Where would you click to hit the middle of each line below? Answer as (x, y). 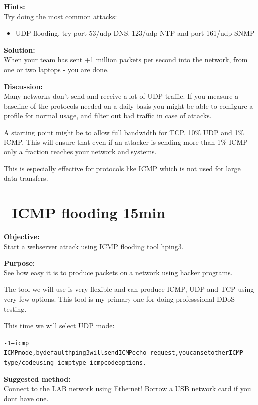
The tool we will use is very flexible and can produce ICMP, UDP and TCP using (129, 289)
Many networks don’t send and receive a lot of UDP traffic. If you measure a (121, 96)
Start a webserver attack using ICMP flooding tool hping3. (94, 246)
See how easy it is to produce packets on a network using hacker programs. (118, 272)
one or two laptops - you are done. (57, 69)
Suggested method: (37, 378)
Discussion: (23, 86)
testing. (15, 309)
